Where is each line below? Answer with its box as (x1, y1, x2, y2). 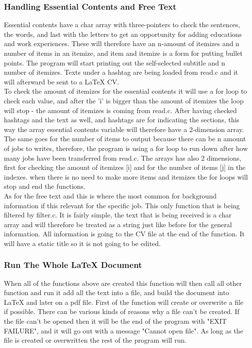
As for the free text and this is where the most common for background (4, 190, 217, 200)
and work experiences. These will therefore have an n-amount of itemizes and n (4, 38, 239, 49)
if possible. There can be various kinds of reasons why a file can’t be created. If (4, 306, 239, 316)
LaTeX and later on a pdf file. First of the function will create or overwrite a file (4, 297, 244, 307)
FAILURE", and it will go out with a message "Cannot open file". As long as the (4, 325, 243, 335)
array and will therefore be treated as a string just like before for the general (4, 219, 232, 229)
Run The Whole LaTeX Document (4, 259, 142, 271)
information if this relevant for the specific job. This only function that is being (4, 200, 240, 210)
